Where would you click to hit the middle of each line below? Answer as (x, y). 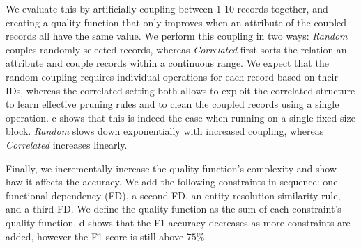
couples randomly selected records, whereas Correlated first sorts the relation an (176, 49)
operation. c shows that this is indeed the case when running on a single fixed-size (180, 117)
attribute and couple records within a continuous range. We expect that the (167, 63)
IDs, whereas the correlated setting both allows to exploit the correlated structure (180, 90)
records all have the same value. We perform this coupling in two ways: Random (177, 36)
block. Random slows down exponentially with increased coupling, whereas (165, 131)
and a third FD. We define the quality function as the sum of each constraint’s (174, 209)
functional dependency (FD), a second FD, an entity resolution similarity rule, (173, 195)
